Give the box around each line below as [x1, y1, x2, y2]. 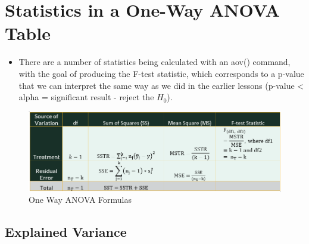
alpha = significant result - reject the [18, 91, 154, 103]
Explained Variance [5, 223, 127, 241]
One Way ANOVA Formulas [29, 193, 132, 206]
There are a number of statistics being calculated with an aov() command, [18, 55, 291, 68]
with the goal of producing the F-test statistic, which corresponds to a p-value [18, 67, 304, 79]
